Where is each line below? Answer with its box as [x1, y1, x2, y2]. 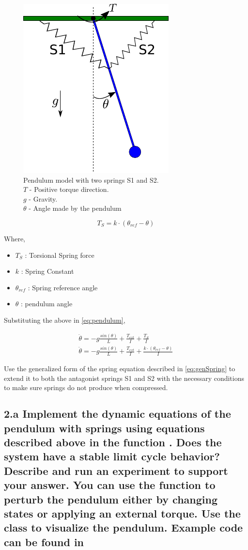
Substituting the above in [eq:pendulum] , [4, 314, 125, 325]
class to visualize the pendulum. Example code [4, 520, 243, 535]
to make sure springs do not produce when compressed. [4, 382, 168, 393]
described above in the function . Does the [4, 434, 222, 449]
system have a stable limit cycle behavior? [4, 449, 220, 464]
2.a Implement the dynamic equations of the [4, 406, 231, 421]
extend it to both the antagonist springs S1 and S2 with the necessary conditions [4, 373, 245, 383]
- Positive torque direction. [29, 184, 109, 194]
